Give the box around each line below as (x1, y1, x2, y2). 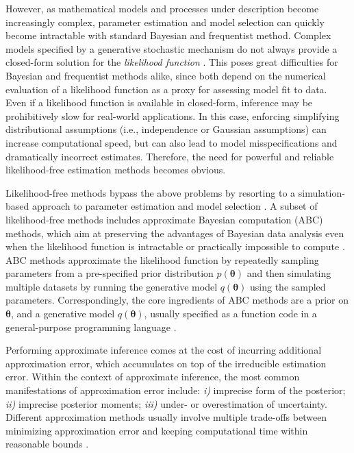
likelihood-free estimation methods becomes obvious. (5, 162, 226, 177)
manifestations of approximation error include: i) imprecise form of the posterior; (5, 383, 346, 397)
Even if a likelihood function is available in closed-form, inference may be (5, 95, 313, 110)
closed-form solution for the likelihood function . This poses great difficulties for (5, 55, 338, 69)
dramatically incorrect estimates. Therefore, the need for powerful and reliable (5, 149, 334, 163)
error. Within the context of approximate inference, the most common (5, 369, 300, 384)
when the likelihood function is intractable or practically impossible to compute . (5, 239, 345, 254)
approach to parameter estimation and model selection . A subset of (31, 199, 318, 213)
